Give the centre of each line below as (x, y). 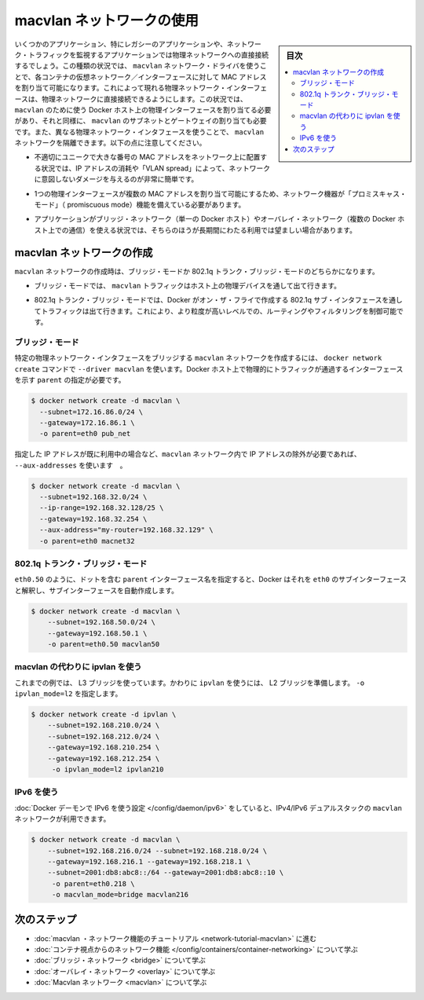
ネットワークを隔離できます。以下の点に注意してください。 (110, 143)
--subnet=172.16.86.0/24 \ (91, 412)
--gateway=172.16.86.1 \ (87, 423)
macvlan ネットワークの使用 (107, 20)
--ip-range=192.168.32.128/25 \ (102, 508)
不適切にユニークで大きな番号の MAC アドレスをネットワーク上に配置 (147, 157)
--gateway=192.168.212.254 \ (104, 758)
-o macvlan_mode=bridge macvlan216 (120, 895)
